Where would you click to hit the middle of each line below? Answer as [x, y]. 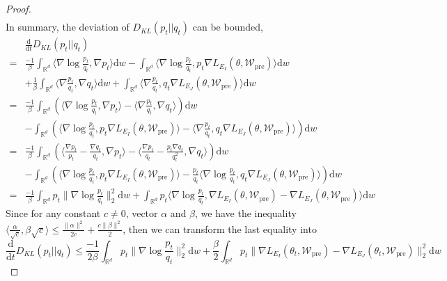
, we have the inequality [246, 213]
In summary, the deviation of [68, 27]
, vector [142, 213]
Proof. [18, 8]
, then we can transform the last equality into [220, 228]
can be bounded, [228, 27]
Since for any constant [53, 213]
